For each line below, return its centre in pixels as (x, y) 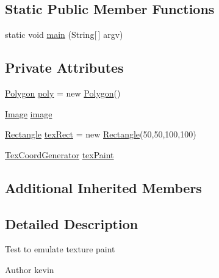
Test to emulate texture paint (60, 249)
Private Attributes (64, 68)
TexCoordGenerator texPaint (59, 154)
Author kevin (30, 269)
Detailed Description (72, 223)
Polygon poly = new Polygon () (63, 93)
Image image (29, 113)
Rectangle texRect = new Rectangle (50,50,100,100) (101, 134)
